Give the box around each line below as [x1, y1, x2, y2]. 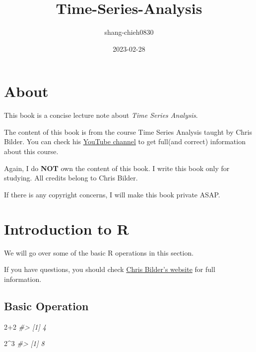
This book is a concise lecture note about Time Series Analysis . [4, 110, 198, 120]
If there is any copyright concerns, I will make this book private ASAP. [4, 189, 220, 199]
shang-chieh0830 [104, 27, 154, 37]
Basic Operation [4, 298, 89, 313]
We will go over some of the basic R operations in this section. [4, 247, 194, 258]
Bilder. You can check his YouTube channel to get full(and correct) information [4, 136, 246, 147]
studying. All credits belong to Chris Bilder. [4, 173, 138, 183]
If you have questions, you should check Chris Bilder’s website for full [4, 264, 215, 274]
